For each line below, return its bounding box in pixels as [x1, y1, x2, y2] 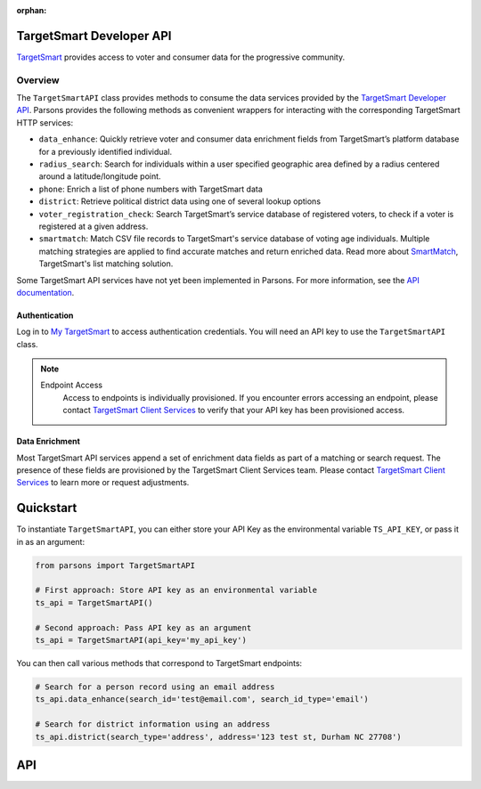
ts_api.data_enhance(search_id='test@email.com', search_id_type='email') [35, 695, 370, 704]
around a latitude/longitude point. [38, 171, 161, 182]
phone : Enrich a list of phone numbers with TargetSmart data [38, 183, 263, 194]
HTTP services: [16, 117, 74, 128]
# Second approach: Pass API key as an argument [35, 622, 252, 632]
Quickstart [16, 500, 77, 516]
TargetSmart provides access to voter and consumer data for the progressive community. [16, 52, 346, 62]
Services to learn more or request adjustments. [16, 477, 190, 488]
